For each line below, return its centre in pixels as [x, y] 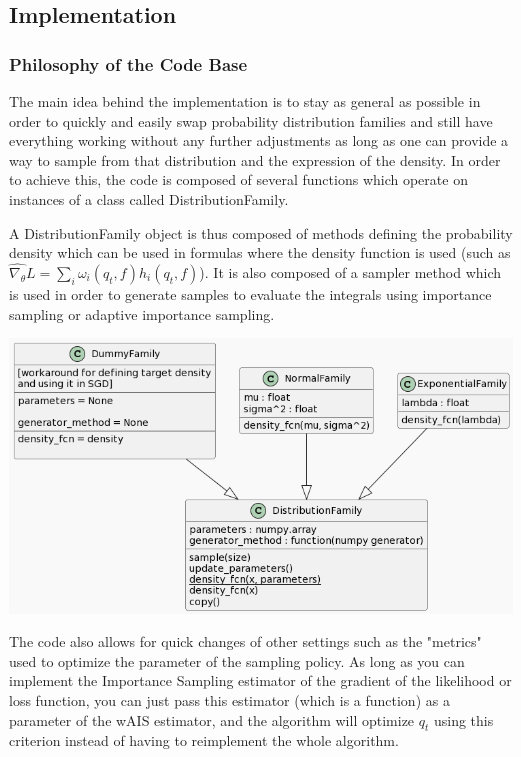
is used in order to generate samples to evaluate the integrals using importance [250, 293]
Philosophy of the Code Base [128, 63]
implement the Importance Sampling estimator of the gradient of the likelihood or [260, 680]
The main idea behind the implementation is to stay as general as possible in [245, 101]
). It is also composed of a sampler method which [350, 271]
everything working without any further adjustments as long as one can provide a [259, 140]
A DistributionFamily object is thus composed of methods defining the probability [261, 232]
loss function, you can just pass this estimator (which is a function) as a [229, 699]
